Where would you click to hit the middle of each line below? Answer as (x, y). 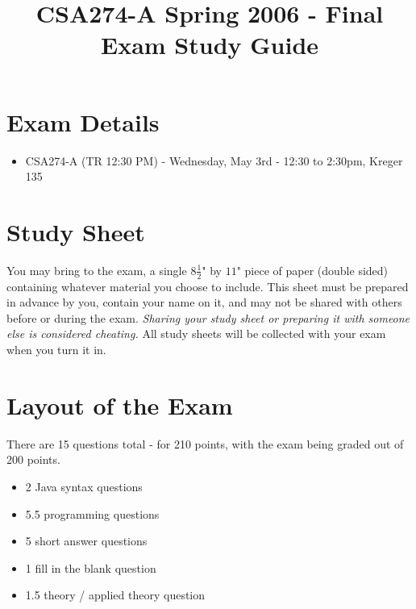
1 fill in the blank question (91, 567)
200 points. (33, 459)
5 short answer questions (86, 541)
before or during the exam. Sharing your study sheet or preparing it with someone (208, 317)
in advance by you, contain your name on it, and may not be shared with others (204, 302)
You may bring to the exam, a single (97, 270)
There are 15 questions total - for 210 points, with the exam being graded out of (205, 443)
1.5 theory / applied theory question (115, 595)
